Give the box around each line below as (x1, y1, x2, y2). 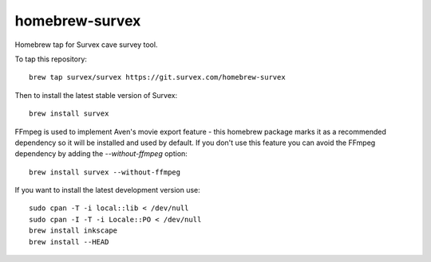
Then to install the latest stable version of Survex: (14, 90, 178, 100)
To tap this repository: (14, 54, 88, 64)
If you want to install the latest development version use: (14, 186, 201, 195)
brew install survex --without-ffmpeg (29, 167, 181, 177)
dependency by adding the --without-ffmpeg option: (14, 149, 188, 158)
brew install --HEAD (29, 237, 109, 246)
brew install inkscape (29, 226, 118, 235)
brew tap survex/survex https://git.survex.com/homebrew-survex (29, 72, 287, 82)
